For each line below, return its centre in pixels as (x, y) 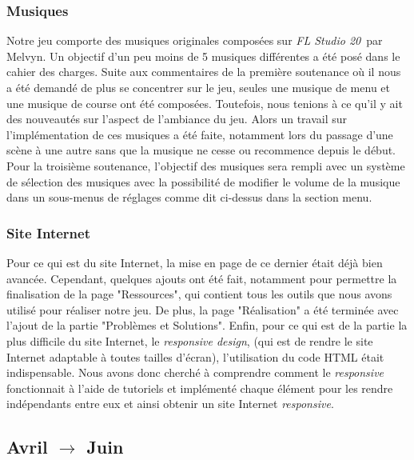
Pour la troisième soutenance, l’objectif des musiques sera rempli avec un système (206, 165)
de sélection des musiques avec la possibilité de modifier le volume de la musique (203, 181)
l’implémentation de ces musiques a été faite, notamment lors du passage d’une (200, 134)
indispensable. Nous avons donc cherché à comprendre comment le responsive (195, 372)
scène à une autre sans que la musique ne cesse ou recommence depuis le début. (201, 150)
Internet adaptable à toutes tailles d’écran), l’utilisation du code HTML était (195, 356)
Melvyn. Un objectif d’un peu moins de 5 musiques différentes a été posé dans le (203, 56)
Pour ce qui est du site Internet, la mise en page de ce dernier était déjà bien (195, 262)
